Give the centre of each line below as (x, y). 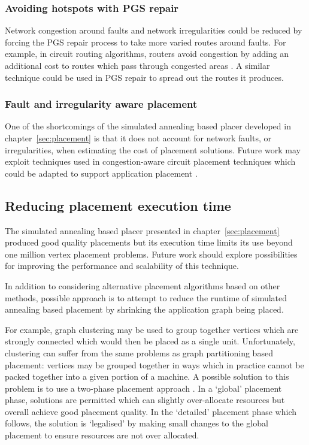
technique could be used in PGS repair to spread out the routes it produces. (144, 77)
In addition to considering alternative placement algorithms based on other (143, 285)
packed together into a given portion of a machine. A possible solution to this (147, 376)
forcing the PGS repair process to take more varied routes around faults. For (146, 42)
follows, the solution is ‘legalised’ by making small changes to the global (137, 423)
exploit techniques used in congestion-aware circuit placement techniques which (150, 161)
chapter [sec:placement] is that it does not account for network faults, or (138, 138)
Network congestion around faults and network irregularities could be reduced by (154, 30)
